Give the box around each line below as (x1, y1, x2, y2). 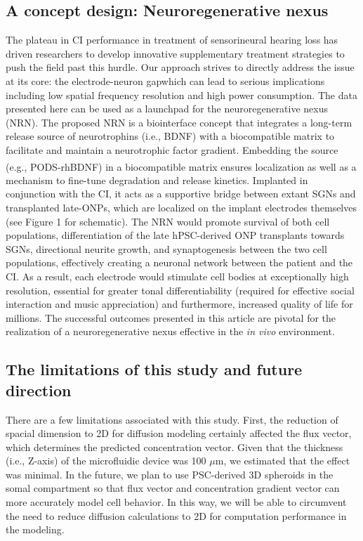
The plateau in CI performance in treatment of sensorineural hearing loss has (6, 32, 338, 47)
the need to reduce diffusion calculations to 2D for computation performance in (6, 508, 347, 523)
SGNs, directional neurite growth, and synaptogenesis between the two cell (6, 241, 327, 256)
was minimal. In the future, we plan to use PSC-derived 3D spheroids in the (6, 467, 334, 481)
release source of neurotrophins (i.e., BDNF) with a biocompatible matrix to (6, 129, 335, 143)
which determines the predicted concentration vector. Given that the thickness (6, 439, 343, 454)
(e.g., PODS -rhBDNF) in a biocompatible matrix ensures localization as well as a (6, 159, 357, 174)
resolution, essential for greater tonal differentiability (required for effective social (6, 282, 355, 297)
